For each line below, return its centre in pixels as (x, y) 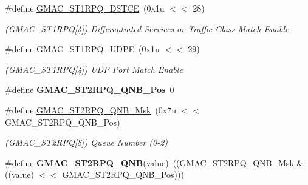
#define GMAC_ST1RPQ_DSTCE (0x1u (85, 8)
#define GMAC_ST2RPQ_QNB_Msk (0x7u (91, 109)
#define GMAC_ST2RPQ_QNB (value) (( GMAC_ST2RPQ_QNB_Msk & (154, 162)
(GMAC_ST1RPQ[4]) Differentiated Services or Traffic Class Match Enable (147, 28)
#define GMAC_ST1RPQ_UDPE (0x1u (82, 49)
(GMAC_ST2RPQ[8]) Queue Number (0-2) (87, 142)
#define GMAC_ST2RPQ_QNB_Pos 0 (90, 89)
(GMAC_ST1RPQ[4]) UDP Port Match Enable (94, 69)
